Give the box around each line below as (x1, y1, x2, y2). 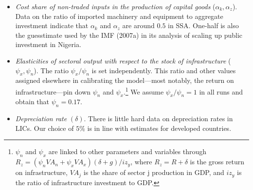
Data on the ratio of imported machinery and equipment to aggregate (15, 11, 223, 21)
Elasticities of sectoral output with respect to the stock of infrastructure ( (15, 55, 231, 65)
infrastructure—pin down (15, 86, 91, 96)
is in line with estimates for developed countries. (87, 123, 232, 133)
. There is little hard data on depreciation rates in (84, 113, 233, 124)
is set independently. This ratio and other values (91, 65, 236, 75)
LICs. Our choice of (15, 123, 74, 133)
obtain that (15, 96, 50, 107)
